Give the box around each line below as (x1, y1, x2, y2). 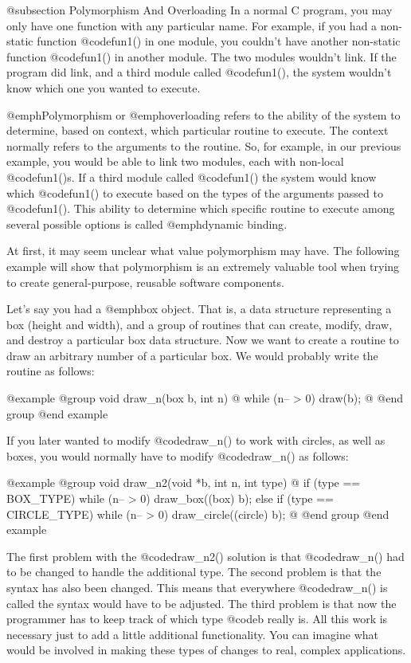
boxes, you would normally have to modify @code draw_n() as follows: (6, 447, 349, 464)
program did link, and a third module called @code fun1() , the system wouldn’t (6, 64, 392, 80)
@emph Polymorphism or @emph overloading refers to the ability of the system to (6, 106, 401, 123)
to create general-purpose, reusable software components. (6, 273, 284, 290)
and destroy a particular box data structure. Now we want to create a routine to (6, 331, 399, 348)
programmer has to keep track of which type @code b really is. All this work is (6, 610, 388, 627)
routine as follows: (6, 363, 95, 379)
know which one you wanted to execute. (6, 79, 201, 96)
